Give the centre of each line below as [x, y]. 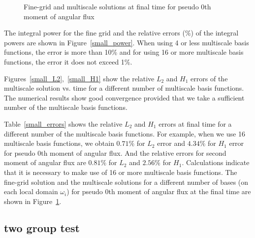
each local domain [31, 191]
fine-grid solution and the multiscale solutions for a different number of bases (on [126, 182]
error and [171, 143]
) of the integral [215, 33]
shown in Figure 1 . [33, 201]
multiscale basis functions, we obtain [59, 143]
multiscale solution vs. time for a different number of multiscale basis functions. [124, 88]
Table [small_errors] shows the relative [63, 123]
